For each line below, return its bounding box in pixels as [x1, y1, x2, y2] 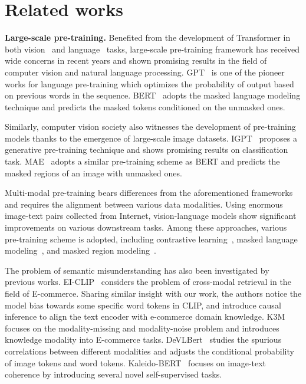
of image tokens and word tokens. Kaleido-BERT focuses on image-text [5, 356, 266, 369]
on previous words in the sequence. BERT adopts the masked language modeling [5, 89, 301, 101]
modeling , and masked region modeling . [5, 244, 156, 257]
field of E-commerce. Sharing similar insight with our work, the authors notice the [5, 287, 302, 299]
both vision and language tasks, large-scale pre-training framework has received [5, 42, 300, 55]
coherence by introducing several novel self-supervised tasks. [5, 368, 222, 380]
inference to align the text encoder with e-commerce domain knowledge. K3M [5, 310, 285, 323]
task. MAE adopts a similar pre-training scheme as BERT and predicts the [5, 155, 280, 168]
